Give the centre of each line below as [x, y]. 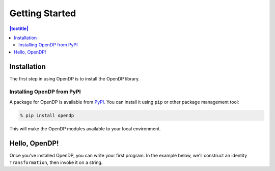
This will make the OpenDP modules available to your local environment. [85, 129]
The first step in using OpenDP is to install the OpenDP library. [75, 78]
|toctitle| [19, 28]
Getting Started [43, 13]
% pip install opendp [47, 115]
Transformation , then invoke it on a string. [56, 162]
